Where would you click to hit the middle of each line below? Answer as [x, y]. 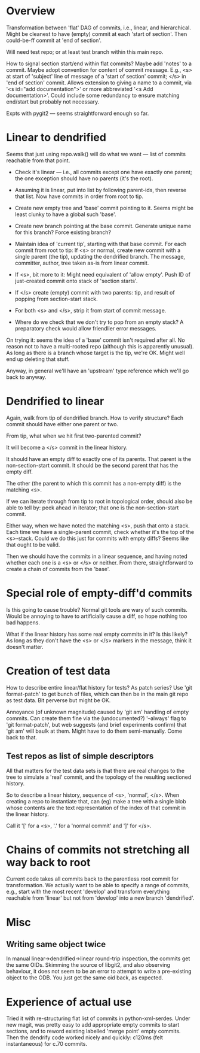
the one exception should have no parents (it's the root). [84, 178]
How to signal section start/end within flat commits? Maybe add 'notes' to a [99, 63]
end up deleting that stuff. [38, 359]
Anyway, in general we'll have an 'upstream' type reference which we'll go [98, 371]
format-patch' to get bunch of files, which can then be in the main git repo [97, 694]
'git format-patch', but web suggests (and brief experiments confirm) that [96, 724]
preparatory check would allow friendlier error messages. [86, 328]
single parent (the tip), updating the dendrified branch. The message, [100, 256]
